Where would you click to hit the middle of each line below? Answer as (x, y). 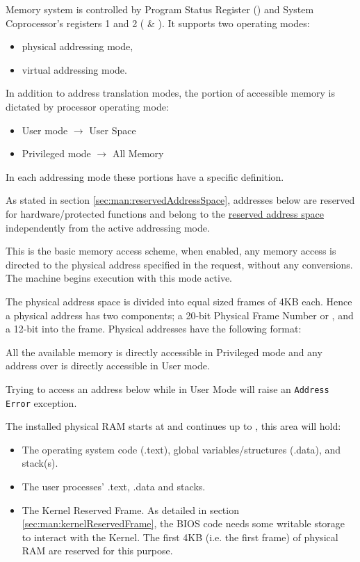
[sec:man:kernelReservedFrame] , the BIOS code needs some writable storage (183, 523)
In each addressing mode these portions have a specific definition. (145, 176)
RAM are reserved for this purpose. (97, 551)
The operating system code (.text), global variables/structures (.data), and (181, 449)
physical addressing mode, (77, 46)
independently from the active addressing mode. (108, 227)
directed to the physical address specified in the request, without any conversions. (179, 264)
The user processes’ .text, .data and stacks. (114, 486)
